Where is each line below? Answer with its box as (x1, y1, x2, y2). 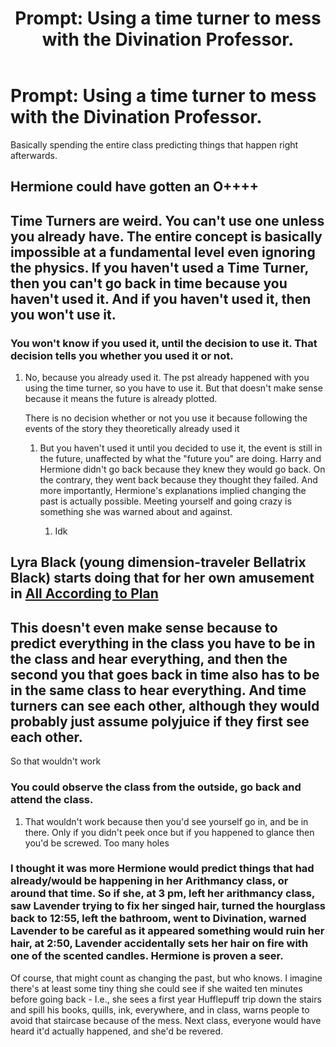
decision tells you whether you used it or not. (10, 348, 234, 362)
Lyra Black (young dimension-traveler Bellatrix (10, 554, 307, 571)
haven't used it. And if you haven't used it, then (10, 290, 312, 307)
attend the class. (10, 793, 94, 807)
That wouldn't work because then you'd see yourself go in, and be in (24, 815, 309, 827)
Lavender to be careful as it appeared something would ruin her (10, 924, 325, 938)
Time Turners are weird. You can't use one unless (10, 212, 325, 229)
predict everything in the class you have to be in (10, 635, 316, 652)
